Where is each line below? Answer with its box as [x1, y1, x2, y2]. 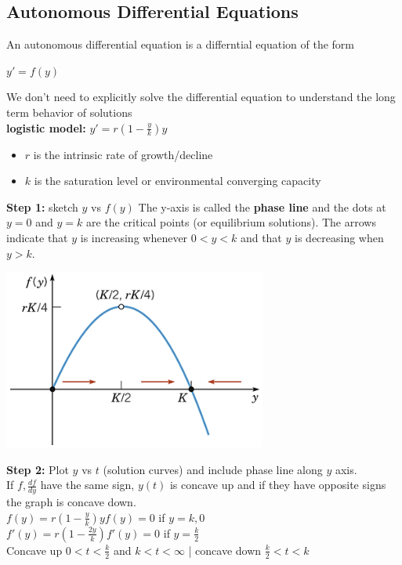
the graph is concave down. [6, 494, 136, 510]
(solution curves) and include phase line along [103, 461, 323, 477]
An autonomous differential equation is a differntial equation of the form [6, 36, 355, 53]
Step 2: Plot [6, 461, 69, 477]
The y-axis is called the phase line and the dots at [138, 198, 386, 215]
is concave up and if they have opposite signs [169, 476, 386, 493]
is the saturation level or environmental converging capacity [34, 172, 321, 189]
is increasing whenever [80, 229, 188, 245]
